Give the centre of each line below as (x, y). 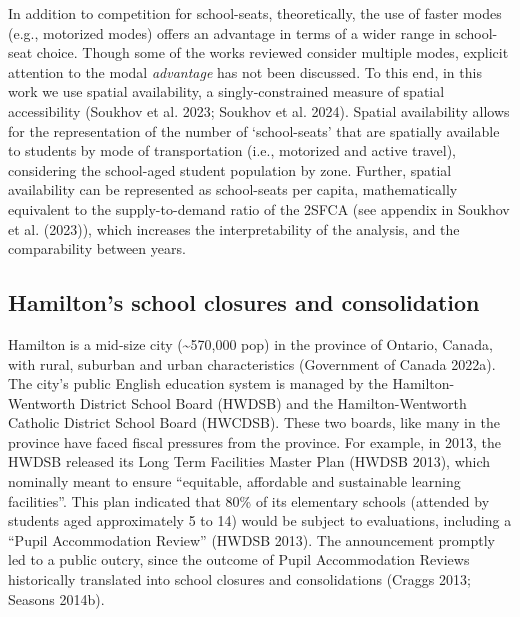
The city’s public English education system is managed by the (198, 383)
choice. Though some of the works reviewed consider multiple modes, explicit (272, 52)
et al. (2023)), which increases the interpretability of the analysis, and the (234, 228)
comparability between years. (97, 248)
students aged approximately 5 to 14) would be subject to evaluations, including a (260, 520)
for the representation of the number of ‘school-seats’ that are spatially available (254, 130)
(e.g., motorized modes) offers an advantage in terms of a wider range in (229, 32)
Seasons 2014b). (56, 598)
